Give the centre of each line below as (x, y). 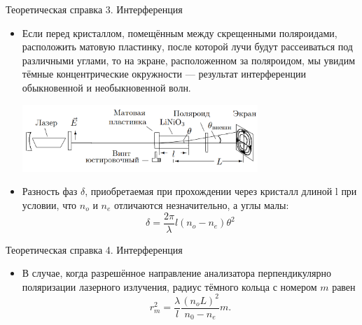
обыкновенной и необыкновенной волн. (106, 87)
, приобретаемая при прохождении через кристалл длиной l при (221, 191)
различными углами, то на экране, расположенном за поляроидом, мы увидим (189, 60)
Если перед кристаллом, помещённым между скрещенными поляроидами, (180, 32)
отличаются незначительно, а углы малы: (202, 205)
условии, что (49, 205)
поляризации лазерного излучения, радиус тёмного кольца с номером (169, 286)
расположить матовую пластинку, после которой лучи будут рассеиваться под (187, 46)
